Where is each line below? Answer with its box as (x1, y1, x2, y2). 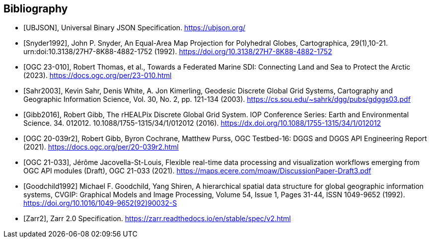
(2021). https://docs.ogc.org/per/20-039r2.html (23, 143, 179, 152)
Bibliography (3, 2, 68, 15)
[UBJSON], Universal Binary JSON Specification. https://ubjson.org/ (23, 23, 246, 32)
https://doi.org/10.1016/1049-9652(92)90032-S (23, 199, 177, 208)
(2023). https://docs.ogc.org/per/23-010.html (23, 71, 172, 80)
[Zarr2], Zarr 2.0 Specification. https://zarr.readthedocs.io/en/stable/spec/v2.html (23, 214, 291, 223)
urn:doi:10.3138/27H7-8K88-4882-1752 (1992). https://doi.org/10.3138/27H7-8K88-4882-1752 (23, 47, 332, 56)
